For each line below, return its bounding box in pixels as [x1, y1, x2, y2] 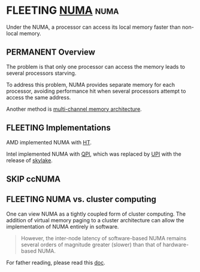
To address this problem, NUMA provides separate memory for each [6, 81, 175, 88]
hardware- [162, 241, 189, 248]
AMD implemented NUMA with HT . [6, 138, 92, 146]
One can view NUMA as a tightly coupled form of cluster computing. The [6, 210, 186, 217]
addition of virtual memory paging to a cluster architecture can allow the [6, 216, 184, 223]
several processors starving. [6, 69, 77, 77]
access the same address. [6, 93, 71, 101]
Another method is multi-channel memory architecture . [6, 105, 142, 113]
